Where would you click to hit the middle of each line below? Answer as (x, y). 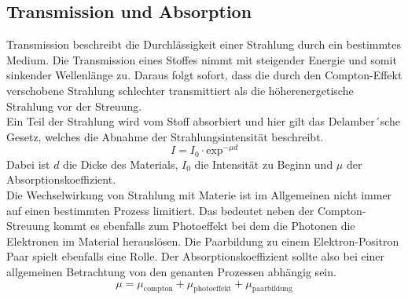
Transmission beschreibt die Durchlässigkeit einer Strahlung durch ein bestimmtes (204, 44)
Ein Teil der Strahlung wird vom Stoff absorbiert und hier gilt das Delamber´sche (204, 121)
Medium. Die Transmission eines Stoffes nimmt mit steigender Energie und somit (202, 59)
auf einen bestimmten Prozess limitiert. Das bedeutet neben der (160, 210)
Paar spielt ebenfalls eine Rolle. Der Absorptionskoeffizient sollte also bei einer (196, 256)
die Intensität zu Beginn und (264, 164)
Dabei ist (28, 164)
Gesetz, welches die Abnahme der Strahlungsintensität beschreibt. (165, 136)
